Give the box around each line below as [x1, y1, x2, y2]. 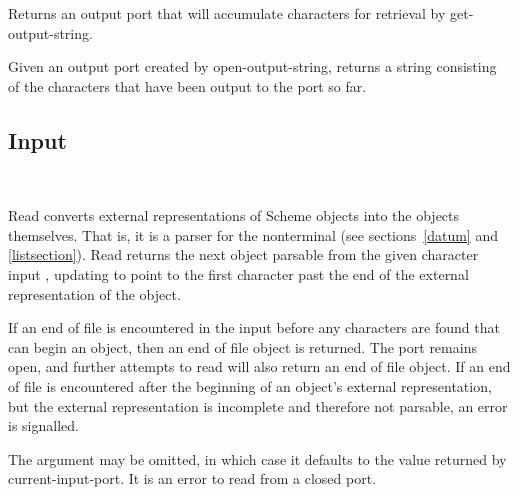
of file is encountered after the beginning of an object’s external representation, [8, 375, 492, 396]
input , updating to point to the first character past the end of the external [8, 263, 469, 284]
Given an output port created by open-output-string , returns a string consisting [8, 56, 497, 77]
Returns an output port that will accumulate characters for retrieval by [8, 3, 446, 23]
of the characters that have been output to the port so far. [8, 75, 367, 96]
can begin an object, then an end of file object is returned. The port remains [8, 336, 477, 357]
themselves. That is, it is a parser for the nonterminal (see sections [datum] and [8, 224, 498, 245]
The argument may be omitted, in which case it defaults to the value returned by [8, 448, 507, 469]
